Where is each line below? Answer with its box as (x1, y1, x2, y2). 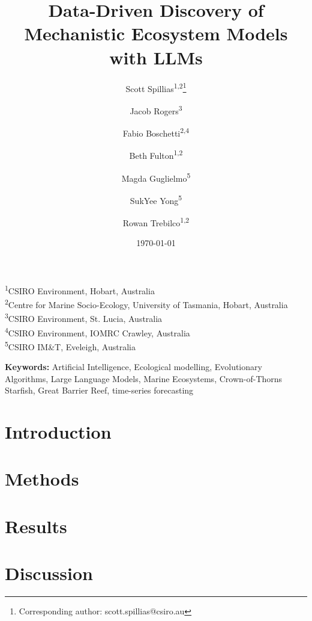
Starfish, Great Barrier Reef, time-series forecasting (5, 384, 194, 397)
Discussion (5, 561, 93, 585)
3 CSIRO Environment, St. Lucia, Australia (5, 310, 163, 324)
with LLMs (109, 45, 203, 69)
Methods (5, 466, 79, 491)
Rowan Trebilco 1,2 (122, 215, 190, 229)
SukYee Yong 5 (130, 192, 182, 206)
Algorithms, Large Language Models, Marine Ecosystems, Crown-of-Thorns (5, 372, 283, 385)
